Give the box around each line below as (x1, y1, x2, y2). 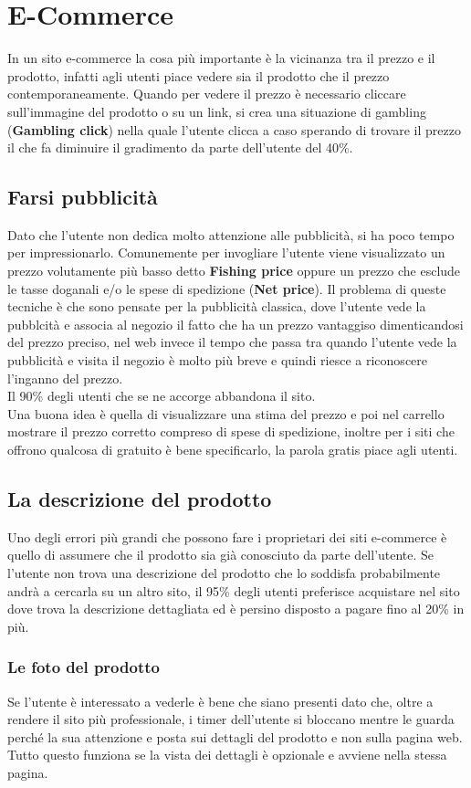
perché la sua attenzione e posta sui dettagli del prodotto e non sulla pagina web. (7, 727, 463, 746)
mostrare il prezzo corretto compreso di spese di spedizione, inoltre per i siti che (7, 422, 455, 441)
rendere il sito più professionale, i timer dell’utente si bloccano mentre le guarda (7, 709, 455, 729)
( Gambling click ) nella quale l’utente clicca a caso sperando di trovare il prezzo (7, 120, 461, 139)
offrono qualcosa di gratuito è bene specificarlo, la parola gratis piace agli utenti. (7, 440, 458, 459)
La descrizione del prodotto (7, 485, 272, 512)
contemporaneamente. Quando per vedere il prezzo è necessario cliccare (7, 84, 406, 103)
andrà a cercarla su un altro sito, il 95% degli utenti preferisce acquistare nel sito (7, 581, 460, 600)
